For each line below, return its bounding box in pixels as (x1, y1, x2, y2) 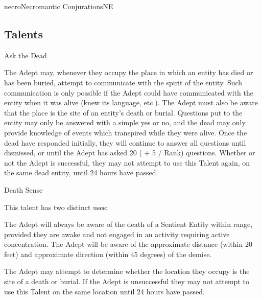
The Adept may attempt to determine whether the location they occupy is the (4, 266, 250, 276)
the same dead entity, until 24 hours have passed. (4, 167, 158, 178)
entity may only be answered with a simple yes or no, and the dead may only (4, 117, 246, 128)
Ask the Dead (4, 50, 47, 60)
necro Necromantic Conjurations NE (4, 1, 113, 11)
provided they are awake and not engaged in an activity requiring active (4, 228, 230, 239)
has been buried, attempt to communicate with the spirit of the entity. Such (4, 77, 243, 87)
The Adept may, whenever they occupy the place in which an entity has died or (4, 67, 253, 78)
